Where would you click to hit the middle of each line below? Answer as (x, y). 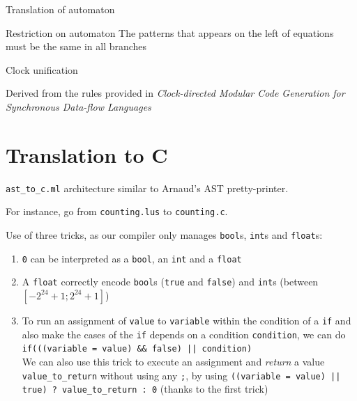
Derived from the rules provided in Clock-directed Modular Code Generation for (175, 93)
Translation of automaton (60, 9)
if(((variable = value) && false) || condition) (137, 349)
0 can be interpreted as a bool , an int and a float (132, 258)
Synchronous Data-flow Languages (78, 106)
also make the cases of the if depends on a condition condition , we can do (184, 334)
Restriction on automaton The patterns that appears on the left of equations (170, 32)
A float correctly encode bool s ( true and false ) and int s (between (170, 282)
